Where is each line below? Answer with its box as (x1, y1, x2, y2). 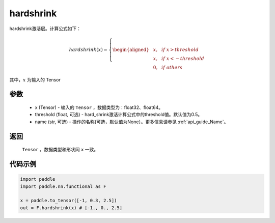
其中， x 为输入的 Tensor (9, 76, 61, 82)
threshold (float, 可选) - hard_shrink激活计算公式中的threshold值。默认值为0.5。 (35, 111, 203, 118)
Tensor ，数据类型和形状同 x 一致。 (22, 147, 99, 153)
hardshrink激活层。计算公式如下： (9, 25, 81, 32)
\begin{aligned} (112, 46, 150, 52)
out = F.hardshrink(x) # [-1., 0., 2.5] (20, 205, 122, 211)
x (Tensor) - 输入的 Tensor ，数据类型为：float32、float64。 (35, 104, 163, 110)
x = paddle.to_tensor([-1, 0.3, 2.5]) (20, 198, 117, 204)
